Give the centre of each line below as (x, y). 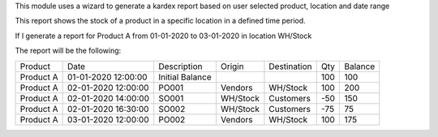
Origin (232, 66)
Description (180, 66)
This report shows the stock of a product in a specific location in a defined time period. (160, 21)
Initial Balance (185, 77)
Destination (290, 66)
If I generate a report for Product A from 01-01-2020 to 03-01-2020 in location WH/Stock (163, 36)
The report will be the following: (68, 51)
